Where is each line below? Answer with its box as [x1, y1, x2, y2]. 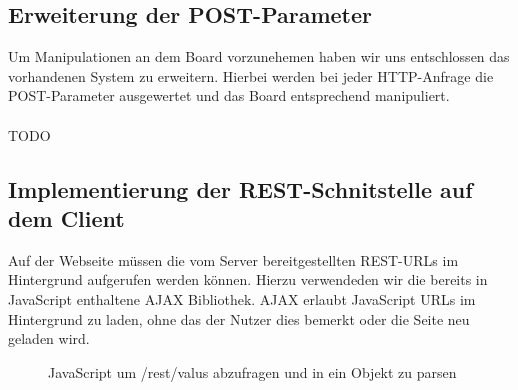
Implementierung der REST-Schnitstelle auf [8, 173, 473, 204]
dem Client [8, 202, 125, 233]
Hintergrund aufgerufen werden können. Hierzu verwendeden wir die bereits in [8, 269, 488, 290]
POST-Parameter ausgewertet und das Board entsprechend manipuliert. [8, 85, 450, 106]
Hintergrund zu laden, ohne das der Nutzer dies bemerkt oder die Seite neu [8, 308, 470, 329]
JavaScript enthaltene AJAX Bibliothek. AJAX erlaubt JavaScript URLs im [8, 288, 476, 309]
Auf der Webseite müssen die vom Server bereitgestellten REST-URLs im [8, 249, 459, 270]
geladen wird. [8, 328, 90, 349]
